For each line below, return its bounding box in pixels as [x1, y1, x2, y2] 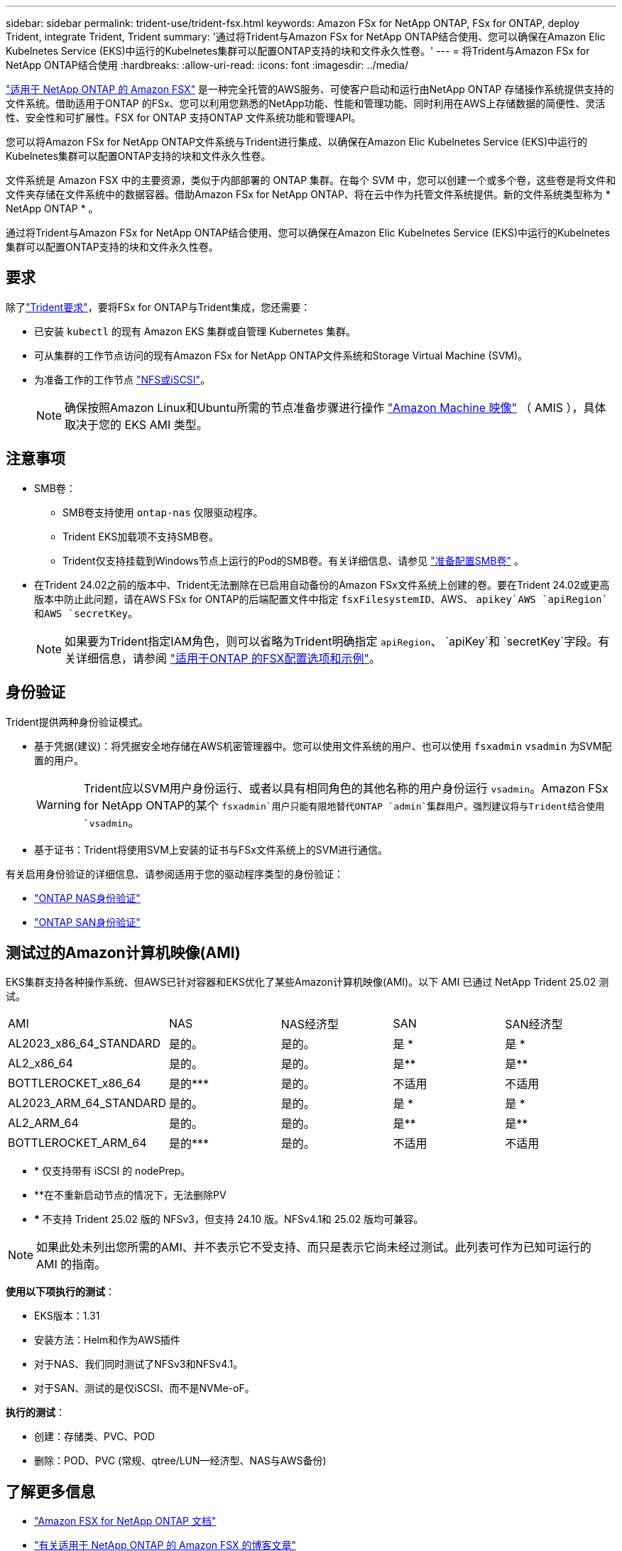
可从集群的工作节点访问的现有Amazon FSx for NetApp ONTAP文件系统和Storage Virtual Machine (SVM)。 [34, 349, 528, 361]
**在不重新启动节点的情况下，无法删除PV [34, 1189, 227, 1202]
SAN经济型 [505, 1017, 563, 1032]
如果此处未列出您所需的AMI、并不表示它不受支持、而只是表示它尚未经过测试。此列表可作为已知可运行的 [36, 1240, 591, 1255]
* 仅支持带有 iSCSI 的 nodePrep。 [34, 1165, 191, 1177]
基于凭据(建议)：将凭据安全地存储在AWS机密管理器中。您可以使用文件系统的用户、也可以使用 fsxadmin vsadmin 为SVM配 [34, 739, 612, 752]
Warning [36, 797, 81, 812]
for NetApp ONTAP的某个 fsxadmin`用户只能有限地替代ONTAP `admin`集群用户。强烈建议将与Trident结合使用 [83, 798, 605, 812]
